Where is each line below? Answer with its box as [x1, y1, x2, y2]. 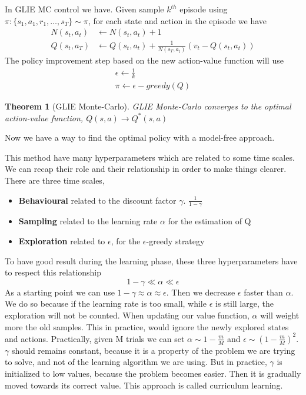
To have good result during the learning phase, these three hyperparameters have [5, 254, 298, 267]
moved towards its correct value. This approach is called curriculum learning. [5, 379, 283, 391]
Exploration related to [18, 235, 105, 247]
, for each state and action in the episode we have [88, 14, 267, 26]
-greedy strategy [146, 235, 205, 247]
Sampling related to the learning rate [18, 215, 158, 227]
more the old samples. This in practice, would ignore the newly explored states [5, 320, 289, 333]
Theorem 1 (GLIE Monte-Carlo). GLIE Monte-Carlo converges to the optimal [5, 100, 291, 112]
